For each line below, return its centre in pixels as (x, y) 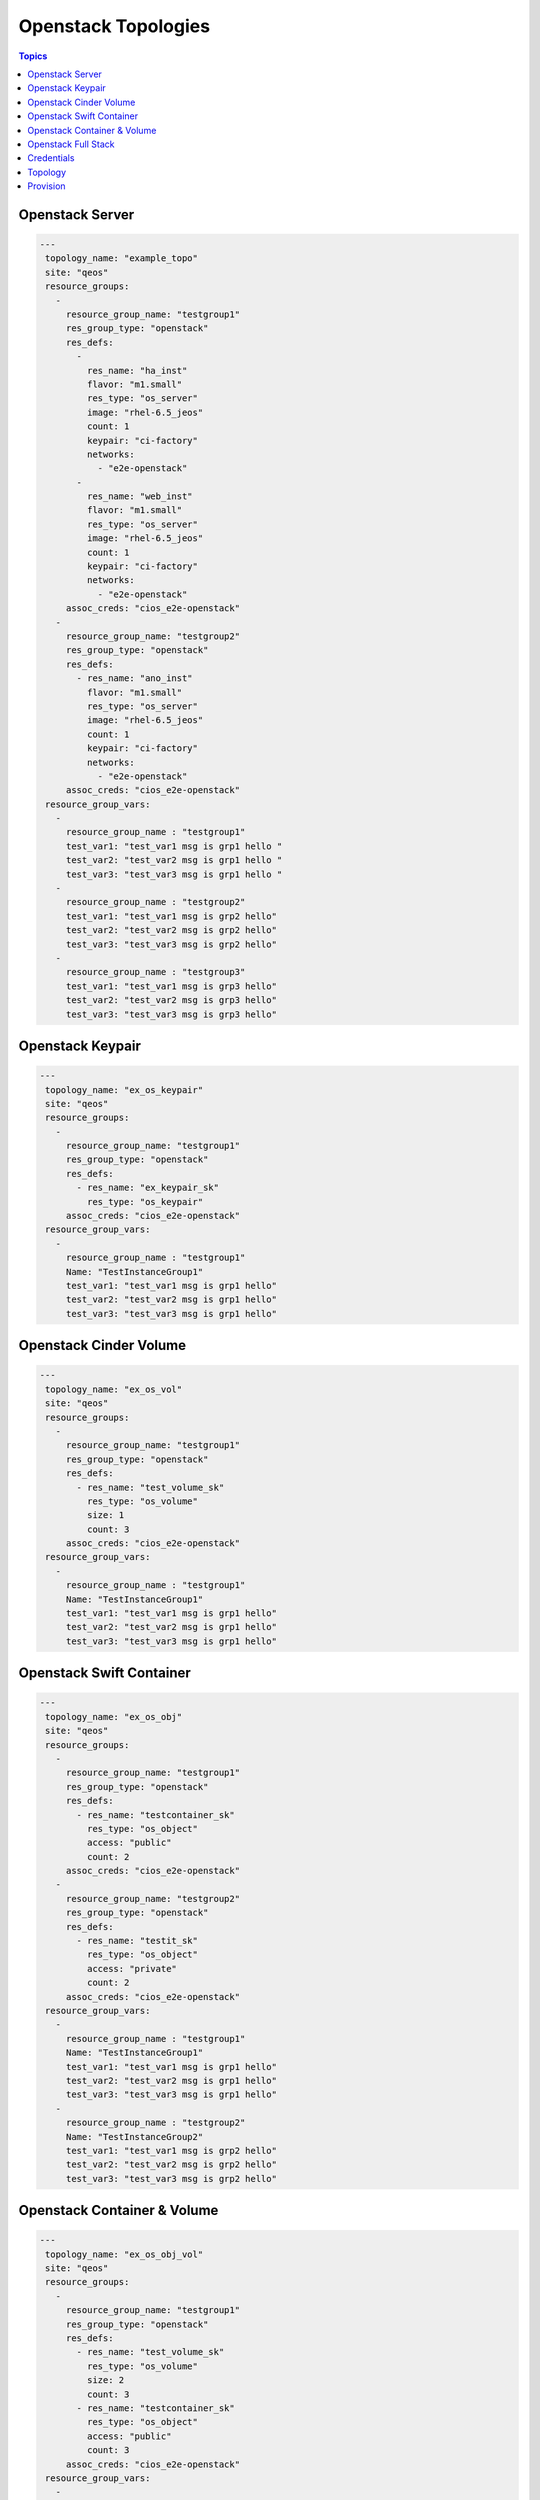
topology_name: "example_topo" (122, 258)
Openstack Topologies (114, 26)
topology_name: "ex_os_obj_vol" (124, 2254)
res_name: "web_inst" (140, 496)
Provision (46, 186)
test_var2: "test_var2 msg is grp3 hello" (171, 1000)
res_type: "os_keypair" (145, 1201)
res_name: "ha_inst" (137, 370)
